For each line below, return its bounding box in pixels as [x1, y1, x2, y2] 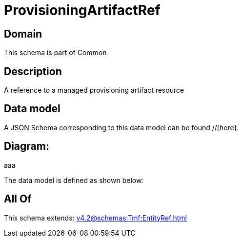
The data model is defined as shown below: [4, 176, 144, 184]
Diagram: [4, 140, 49, 153]
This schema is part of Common [4, 48, 107, 57]
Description [4, 65, 62, 78]
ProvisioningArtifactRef [4, 2, 161, 19]
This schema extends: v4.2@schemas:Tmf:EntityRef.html [4, 213, 187, 222]
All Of [4, 193, 32, 205]
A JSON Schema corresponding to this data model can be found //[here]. [4, 123, 239, 132]
